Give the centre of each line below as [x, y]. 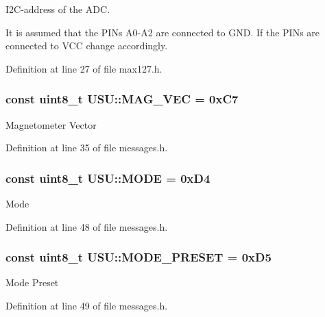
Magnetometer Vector [51, 124]
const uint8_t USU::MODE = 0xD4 [108, 178]
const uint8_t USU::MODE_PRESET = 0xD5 [139, 257]
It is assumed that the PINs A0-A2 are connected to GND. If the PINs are [163, 32]
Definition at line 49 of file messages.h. [87, 305]
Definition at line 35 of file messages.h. [87, 148]
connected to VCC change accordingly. [87, 46]
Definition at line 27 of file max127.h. [84, 68]
